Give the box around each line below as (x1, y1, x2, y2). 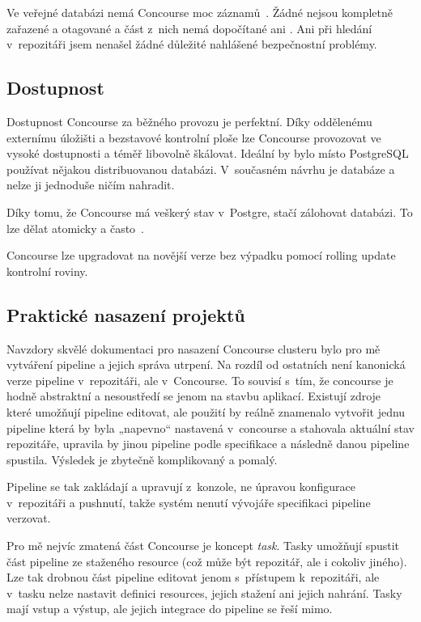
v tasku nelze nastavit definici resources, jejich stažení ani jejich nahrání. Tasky (6, 584, 402, 601)
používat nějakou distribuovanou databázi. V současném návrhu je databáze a (6, 160, 395, 177)
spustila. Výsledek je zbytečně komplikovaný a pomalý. (6, 451, 278, 468)
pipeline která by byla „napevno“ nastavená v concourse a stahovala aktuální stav (6, 419, 415, 436)
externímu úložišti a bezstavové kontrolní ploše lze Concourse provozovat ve (6, 129, 381, 146)
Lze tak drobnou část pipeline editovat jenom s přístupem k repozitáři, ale (6, 569, 380, 586)
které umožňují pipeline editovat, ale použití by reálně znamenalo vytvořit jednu (6, 403, 406, 420)
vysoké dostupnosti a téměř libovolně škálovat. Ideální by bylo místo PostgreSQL (6, 145, 409, 162)
